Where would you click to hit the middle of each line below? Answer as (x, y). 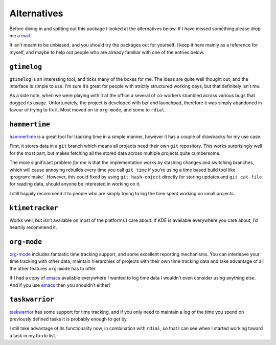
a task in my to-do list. (33, 335)
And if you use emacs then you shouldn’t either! (60, 285)
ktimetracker (34, 208)
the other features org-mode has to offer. (53, 268)
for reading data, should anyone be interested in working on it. (75, 184)
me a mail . (20, 35)
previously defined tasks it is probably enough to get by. (68, 319)
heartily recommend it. (33, 227)
